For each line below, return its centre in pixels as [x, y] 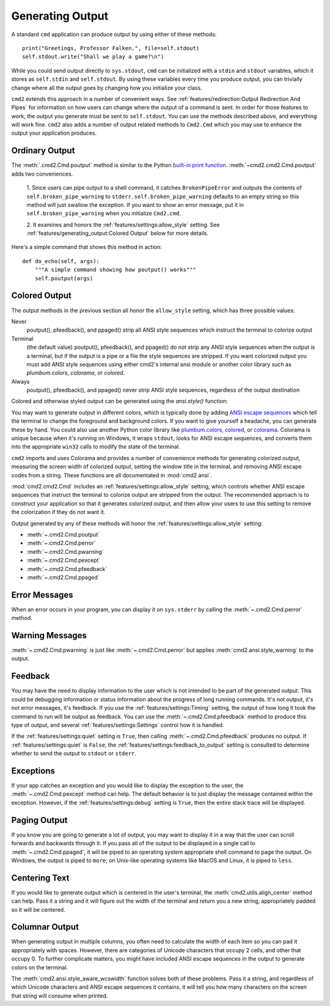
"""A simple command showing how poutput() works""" [116, 270]
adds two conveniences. [42, 174]
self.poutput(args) [64, 278]
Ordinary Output [43, 151]
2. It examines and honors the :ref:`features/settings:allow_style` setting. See [123, 225]
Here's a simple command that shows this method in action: [86, 247]
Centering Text [40, 878]
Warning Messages [49, 635]
